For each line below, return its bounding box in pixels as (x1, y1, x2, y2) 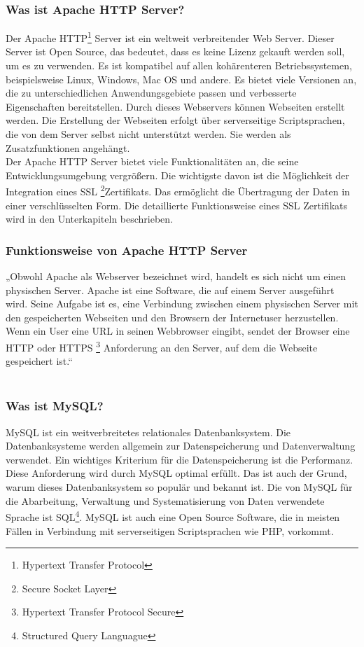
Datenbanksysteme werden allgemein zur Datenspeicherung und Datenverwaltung (6, 438, 356, 453)
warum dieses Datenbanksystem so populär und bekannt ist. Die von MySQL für (6, 480, 353, 494)
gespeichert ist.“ (6, 354, 73, 368)
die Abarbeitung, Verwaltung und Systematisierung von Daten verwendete (6, 493, 325, 508)
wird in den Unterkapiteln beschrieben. (6, 211, 174, 226)
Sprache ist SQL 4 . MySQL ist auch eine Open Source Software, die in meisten (6, 508, 340, 524)
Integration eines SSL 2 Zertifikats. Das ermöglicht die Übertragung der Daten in (6, 182, 350, 199)
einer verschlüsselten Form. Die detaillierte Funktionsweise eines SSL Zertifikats (6, 197, 347, 212)
